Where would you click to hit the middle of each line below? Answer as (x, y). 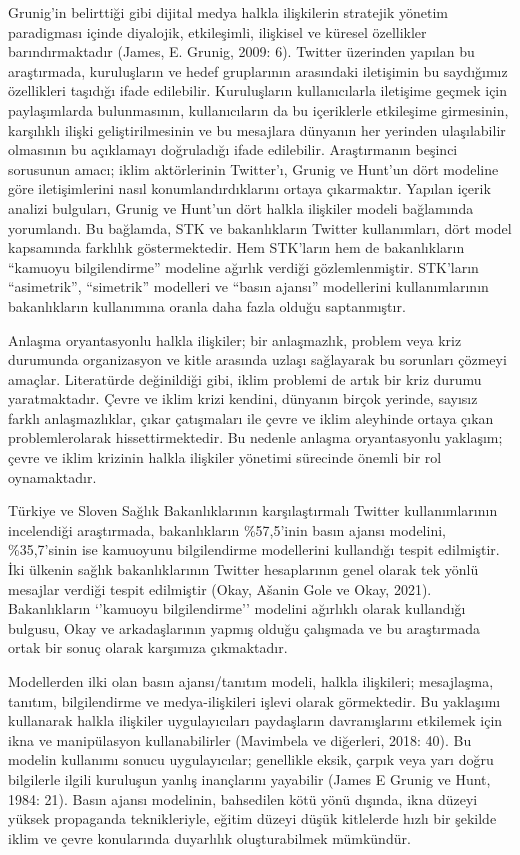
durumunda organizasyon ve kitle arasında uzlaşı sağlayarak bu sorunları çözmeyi (257, 359)
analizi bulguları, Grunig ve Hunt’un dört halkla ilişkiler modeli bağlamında (241, 207)
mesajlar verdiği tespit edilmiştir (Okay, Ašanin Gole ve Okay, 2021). (220, 588)
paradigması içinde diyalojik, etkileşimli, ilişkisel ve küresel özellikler (217, 31)
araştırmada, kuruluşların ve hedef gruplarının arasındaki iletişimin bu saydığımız (258, 70)
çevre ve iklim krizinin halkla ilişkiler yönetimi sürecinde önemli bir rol (225, 457)
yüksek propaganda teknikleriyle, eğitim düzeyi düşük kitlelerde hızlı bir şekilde (252, 818)
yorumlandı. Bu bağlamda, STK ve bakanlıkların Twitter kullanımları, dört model (260, 227)
